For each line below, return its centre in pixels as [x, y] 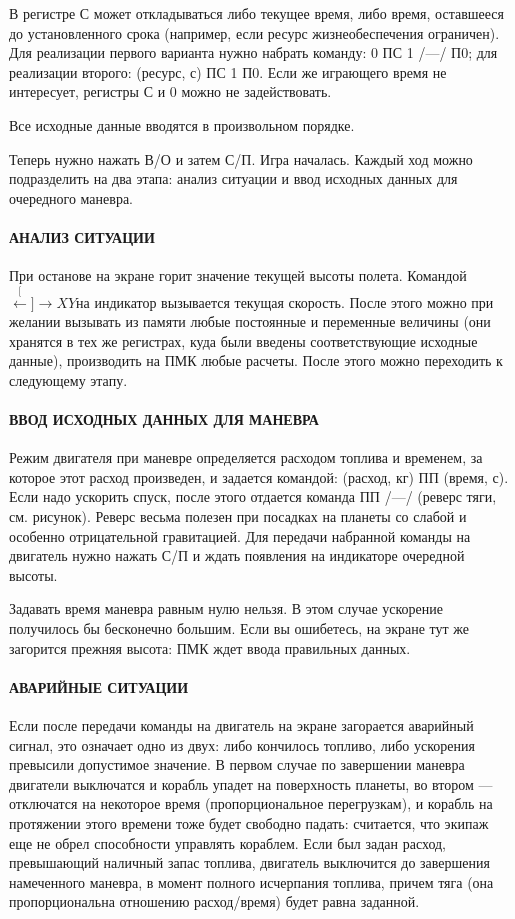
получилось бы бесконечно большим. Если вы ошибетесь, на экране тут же [239, 628]
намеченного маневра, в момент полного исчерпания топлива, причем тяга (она [251, 881]
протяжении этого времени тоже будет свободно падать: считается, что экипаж [249, 823]
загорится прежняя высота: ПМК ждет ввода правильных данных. [210, 647]
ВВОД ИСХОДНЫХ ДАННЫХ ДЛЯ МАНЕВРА [164, 419]
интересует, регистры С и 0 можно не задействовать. [170, 91]
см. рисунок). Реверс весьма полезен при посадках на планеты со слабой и [238, 516]
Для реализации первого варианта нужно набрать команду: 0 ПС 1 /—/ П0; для [253, 52]
